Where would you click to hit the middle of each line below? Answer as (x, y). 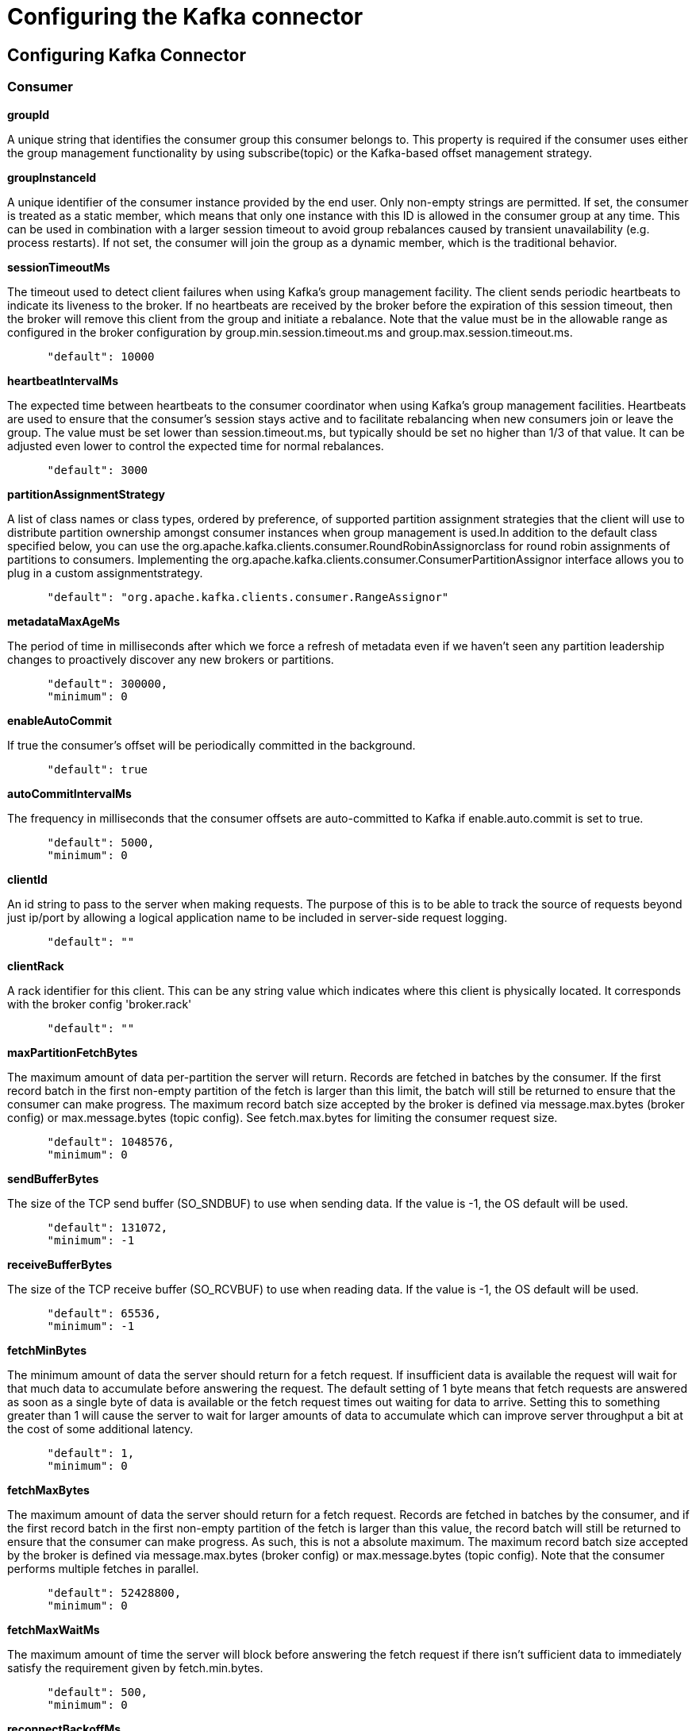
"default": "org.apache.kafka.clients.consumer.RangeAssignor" (248, 597)
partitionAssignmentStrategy (87, 494)
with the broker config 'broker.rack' (100, 1004)
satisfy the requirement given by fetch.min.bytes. (135, 1667)
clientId (27, 879)
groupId (29, 114)
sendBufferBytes (53, 1178)
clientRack (36, 966)
